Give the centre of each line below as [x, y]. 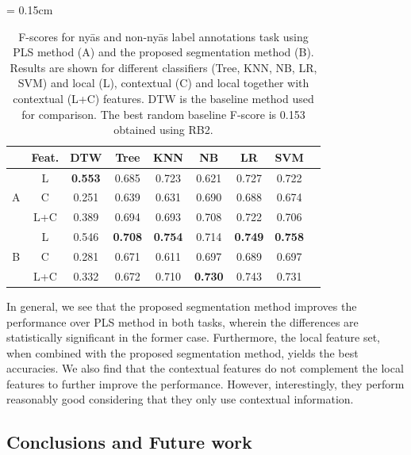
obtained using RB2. [163, 130]
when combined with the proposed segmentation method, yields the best [182, 352]
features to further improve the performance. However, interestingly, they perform [205, 383]
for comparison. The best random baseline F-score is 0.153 [163, 114]
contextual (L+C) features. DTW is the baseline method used [163, 98]
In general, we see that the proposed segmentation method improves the [182, 306]
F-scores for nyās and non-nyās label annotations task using [163, 36]
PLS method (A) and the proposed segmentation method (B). [163, 52]
